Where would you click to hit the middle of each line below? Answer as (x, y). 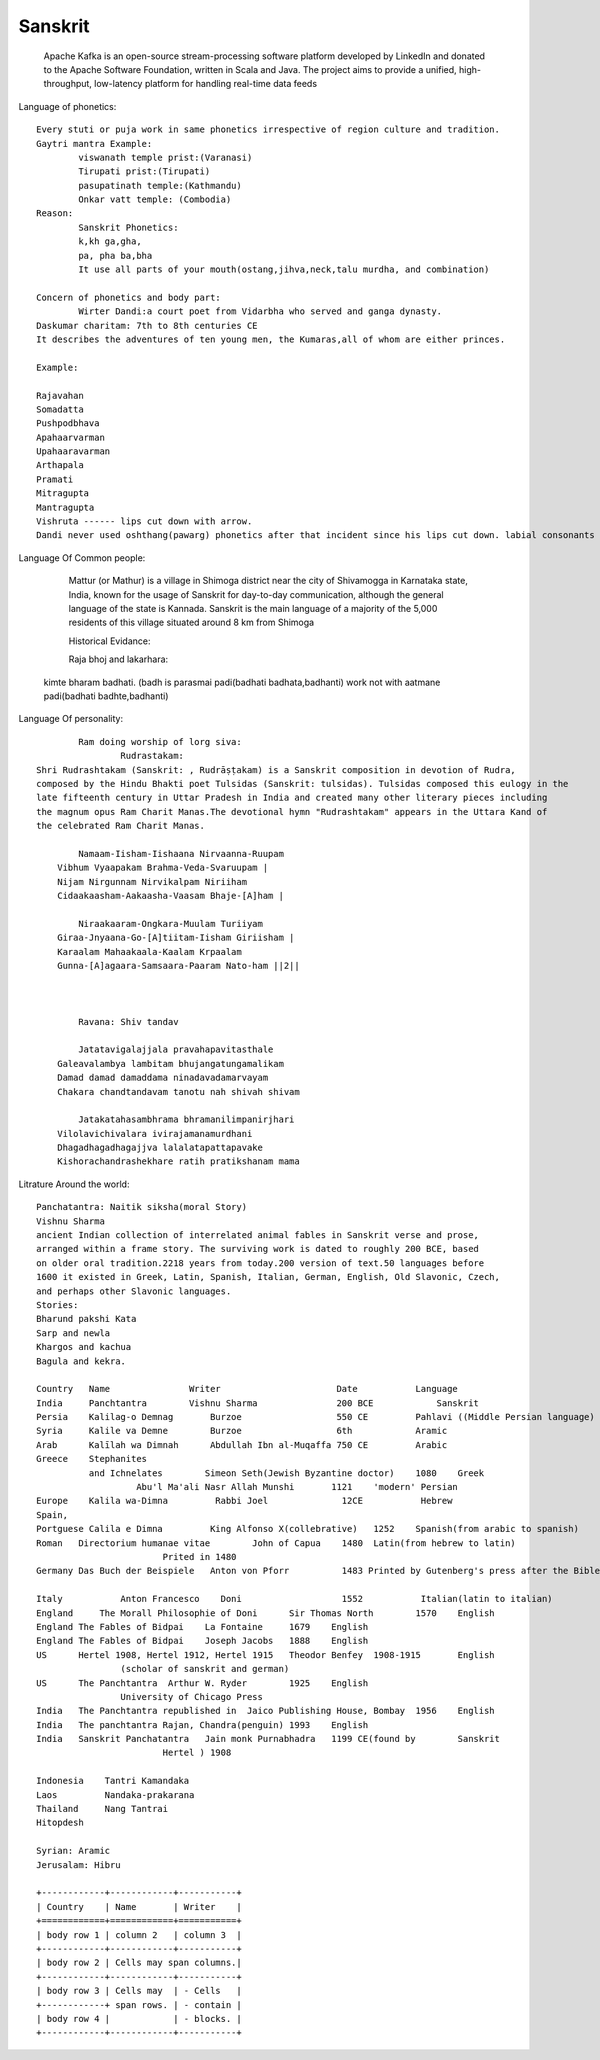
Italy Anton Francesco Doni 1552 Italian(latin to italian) (295, 1599)
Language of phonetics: (67, 106)
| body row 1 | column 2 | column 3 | (139, 1934)
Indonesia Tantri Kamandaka (113, 1781)
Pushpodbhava (68, 423)
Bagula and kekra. (81, 1361)
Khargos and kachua (84, 1347)
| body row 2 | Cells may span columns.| (139, 1963)
